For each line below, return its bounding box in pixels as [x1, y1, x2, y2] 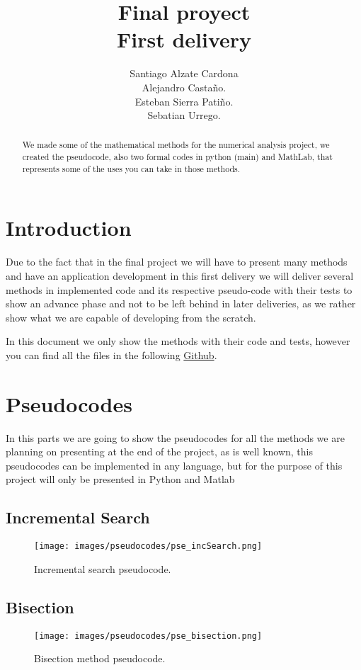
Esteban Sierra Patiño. [134, 93, 234, 108]
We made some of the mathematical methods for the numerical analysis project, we [22, 139, 330, 151]
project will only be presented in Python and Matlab [6, 472, 235, 487]
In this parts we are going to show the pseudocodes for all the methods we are [6, 430, 345, 445]
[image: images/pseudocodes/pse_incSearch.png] [34, 541, 263, 552]
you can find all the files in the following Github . [6, 347, 217, 362]
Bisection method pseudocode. [34, 651, 166, 666]
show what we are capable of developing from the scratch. [6, 310, 256, 324]
